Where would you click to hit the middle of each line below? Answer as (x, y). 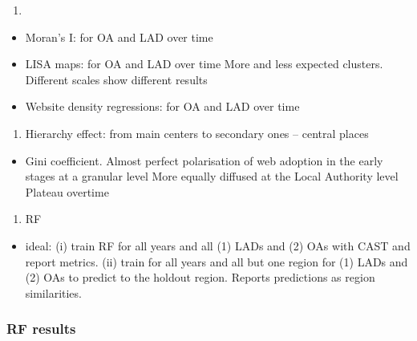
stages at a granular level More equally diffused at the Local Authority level (212, 176)
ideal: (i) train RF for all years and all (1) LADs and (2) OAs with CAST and (218, 245)
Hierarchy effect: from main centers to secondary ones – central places (197, 133)
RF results (41, 329)
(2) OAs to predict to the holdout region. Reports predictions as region (200, 277)
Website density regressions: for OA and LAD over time (162, 106)
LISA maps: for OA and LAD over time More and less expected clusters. (204, 64)
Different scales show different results (116, 79)
